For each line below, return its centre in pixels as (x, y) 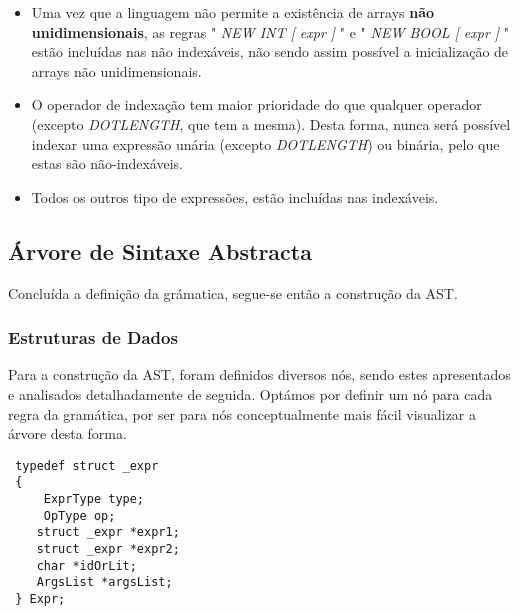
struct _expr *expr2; (108, 549)
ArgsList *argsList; (104, 582)
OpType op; (79, 515)
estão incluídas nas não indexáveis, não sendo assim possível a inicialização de (270, 51)
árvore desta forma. (67, 433)
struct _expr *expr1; (108, 532)
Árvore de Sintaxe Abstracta (160, 250)
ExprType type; (94, 499)
